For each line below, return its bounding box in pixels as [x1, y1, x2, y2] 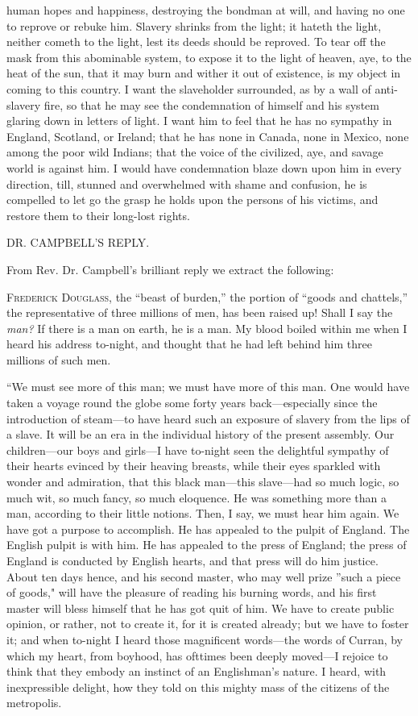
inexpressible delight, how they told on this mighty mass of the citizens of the [6, 678, 390, 695]
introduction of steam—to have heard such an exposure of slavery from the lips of [6, 410, 410, 427]
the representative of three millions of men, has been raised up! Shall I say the [6, 304, 393, 321]
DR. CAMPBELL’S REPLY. [6, 234, 150, 251]
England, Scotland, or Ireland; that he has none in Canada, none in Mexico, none [6, 127, 409, 144]
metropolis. [6, 694, 62, 711]
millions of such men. [6, 351, 111, 368]
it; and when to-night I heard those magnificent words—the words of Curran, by [6, 631, 403, 647]
